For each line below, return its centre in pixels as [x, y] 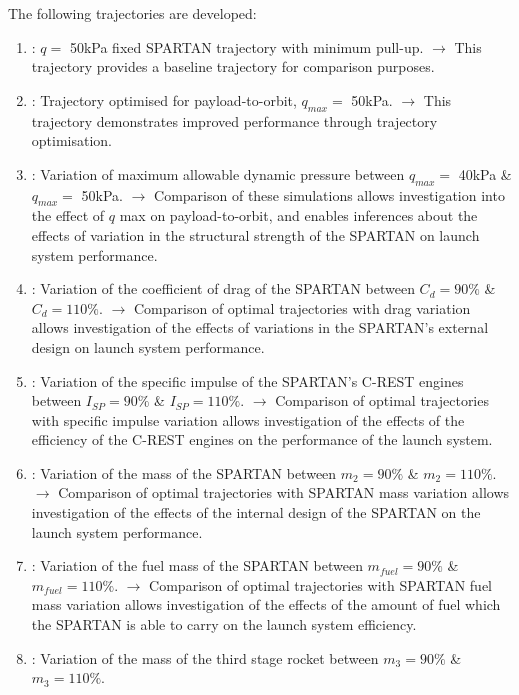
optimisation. [72, 140]
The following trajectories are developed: [132, 13]
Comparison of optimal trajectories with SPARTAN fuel [320, 584]
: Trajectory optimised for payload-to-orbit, [164, 99]
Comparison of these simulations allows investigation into [329, 194]
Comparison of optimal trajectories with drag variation [302, 307]
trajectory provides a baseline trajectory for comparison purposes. [233, 66]
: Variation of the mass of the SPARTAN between [184, 472]
